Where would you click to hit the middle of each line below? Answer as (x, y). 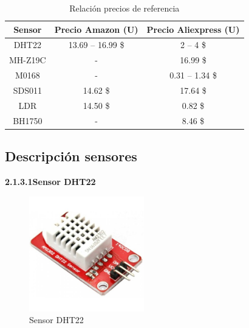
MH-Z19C (28, 60)
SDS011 (27, 90)
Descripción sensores (71, 156)
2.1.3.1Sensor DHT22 (50, 181)
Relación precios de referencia (124, 8)
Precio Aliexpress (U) (193, 29)
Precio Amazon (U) (96, 29)
